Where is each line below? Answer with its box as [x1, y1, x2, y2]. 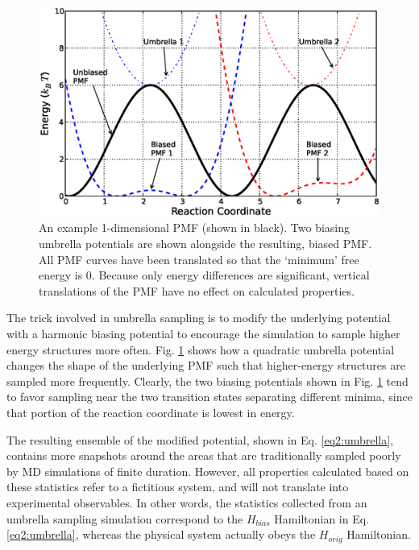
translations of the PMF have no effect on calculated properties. [39, 282, 355, 299]
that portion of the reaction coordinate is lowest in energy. [6, 403, 295, 420]
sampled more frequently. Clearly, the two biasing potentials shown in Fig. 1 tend [6, 372, 409, 389]
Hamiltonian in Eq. [274, 510, 370, 527]
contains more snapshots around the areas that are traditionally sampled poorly [6, 447, 401, 464]
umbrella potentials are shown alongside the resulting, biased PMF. [39, 235, 372, 252]
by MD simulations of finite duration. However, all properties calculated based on [6, 462, 409, 479]
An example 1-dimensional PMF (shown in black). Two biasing [39, 219, 351, 236]
